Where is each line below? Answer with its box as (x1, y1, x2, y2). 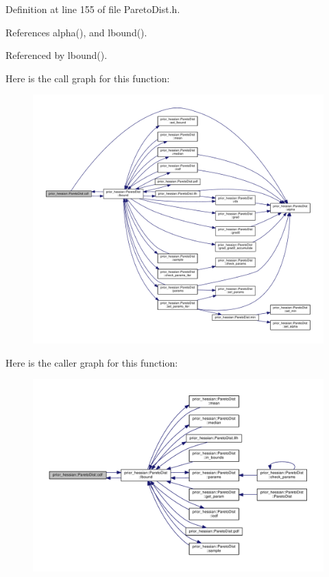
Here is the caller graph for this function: (5, 355, 178, 369)
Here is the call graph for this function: (5, 71, 170, 85)
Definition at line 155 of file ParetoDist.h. (5, 2, 180, 16)
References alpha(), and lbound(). (5, 25, 147, 39)
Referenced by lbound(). (5, 48, 108, 62)
